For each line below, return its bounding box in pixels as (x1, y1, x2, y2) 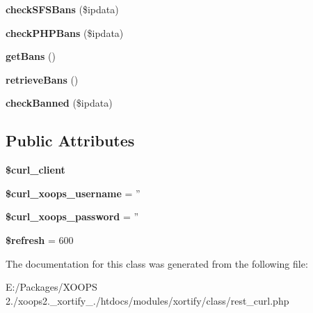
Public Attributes (6, 130, 135, 151)
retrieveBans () (6, 72, 79, 86)
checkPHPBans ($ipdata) (6, 25, 124, 40)
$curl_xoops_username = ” (6, 185, 141, 200)
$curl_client (6, 162, 65, 177)
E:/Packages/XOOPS (6, 280, 97, 294)
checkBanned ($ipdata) (6, 96, 113, 110)
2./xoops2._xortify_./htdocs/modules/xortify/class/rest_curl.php (6, 293, 289, 307)
